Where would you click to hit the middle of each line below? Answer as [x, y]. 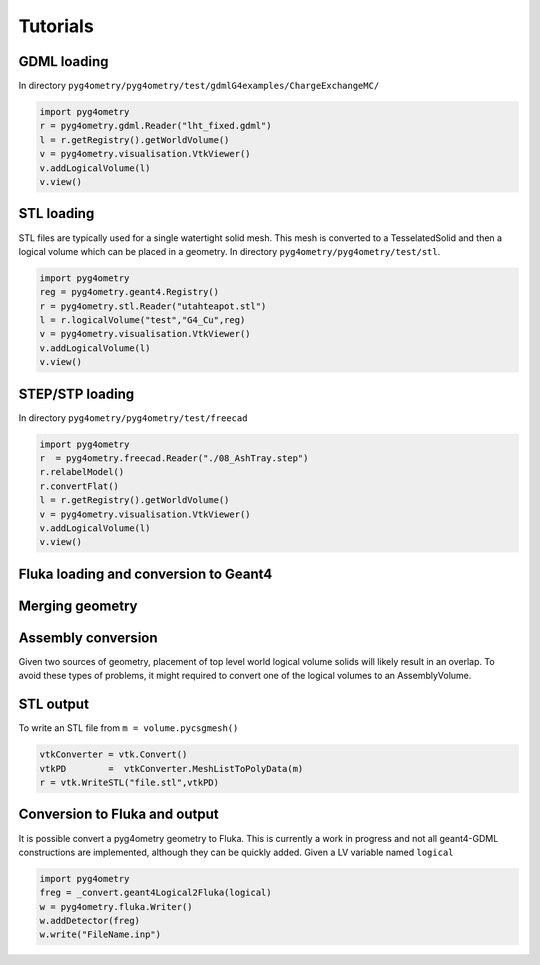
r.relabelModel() [82, 472]
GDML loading [63, 61]
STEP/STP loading [76, 393]
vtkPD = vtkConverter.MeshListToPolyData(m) [171, 768]
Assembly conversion [88, 637]
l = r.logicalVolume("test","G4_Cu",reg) [142, 320]
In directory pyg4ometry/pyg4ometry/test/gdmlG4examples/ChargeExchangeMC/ [199, 86]
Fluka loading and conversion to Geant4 [145, 573]
